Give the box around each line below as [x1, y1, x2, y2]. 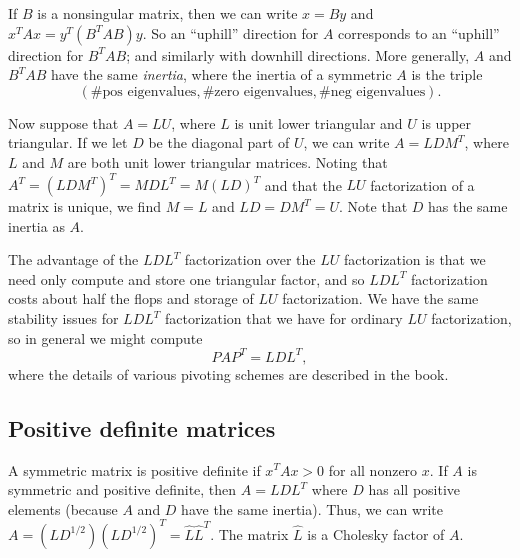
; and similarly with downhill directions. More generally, [126, 44, 470, 65]
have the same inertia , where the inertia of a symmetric [50, 64, 392, 85]
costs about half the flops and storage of [8, 288, 254, 309]
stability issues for [8, 308, 119, 329]
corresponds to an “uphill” [338, 22, 500, 43]
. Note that [339, 196, 408, 217]
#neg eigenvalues [319, 84, 426, 99]
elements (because [8, 498, 118, 519]
